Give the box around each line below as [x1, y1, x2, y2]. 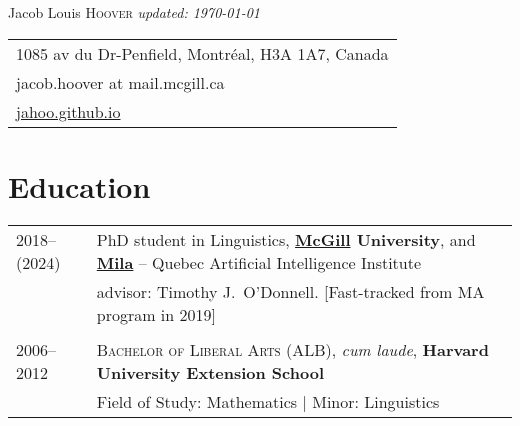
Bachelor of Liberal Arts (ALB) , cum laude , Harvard [96, 337, 489, 361]
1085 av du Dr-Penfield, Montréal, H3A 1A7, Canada [16, 41, 389, 65]
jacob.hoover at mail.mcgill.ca [16, 70, 225, 94]
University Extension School [96, 360, 324, 384]
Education [8, 165, 151, 206]
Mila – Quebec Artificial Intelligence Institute [96, 250, 422, 274]
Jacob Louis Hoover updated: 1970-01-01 [8, 2, 260, 22]
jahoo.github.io [16, 99, 121, 123]
